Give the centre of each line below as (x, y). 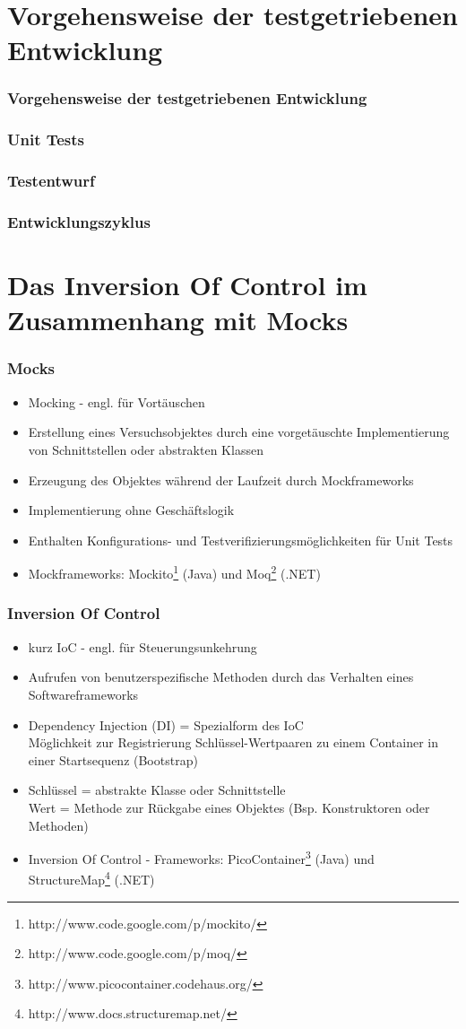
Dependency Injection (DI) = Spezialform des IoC (166, 724)
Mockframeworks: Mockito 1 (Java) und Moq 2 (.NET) (174, 572)
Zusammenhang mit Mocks (178, 320)
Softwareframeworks (83, 694)
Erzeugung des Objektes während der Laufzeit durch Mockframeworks (221, 480)
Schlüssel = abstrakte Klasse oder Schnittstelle (157, 790)
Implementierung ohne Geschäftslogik (131, 510)
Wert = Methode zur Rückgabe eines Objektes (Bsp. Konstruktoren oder (229, 807)
